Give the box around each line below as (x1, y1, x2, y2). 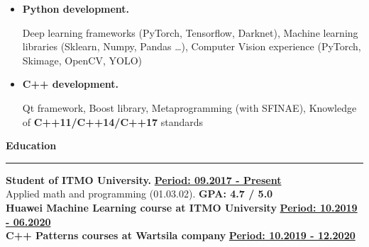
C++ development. (22, 76, 119, 91)
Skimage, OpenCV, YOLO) (22, 52, 143, 67)
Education (6, 138, 57, 153)
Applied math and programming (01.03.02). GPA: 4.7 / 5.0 (6, 186, 273, 201)
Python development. (22, 1, 130, 16)
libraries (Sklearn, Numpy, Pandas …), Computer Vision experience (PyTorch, (22, 39, 361, 54)
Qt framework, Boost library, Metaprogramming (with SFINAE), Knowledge (22, 100, 357, 115)
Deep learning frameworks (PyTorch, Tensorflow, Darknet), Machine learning (22, 25, 358, 40)
